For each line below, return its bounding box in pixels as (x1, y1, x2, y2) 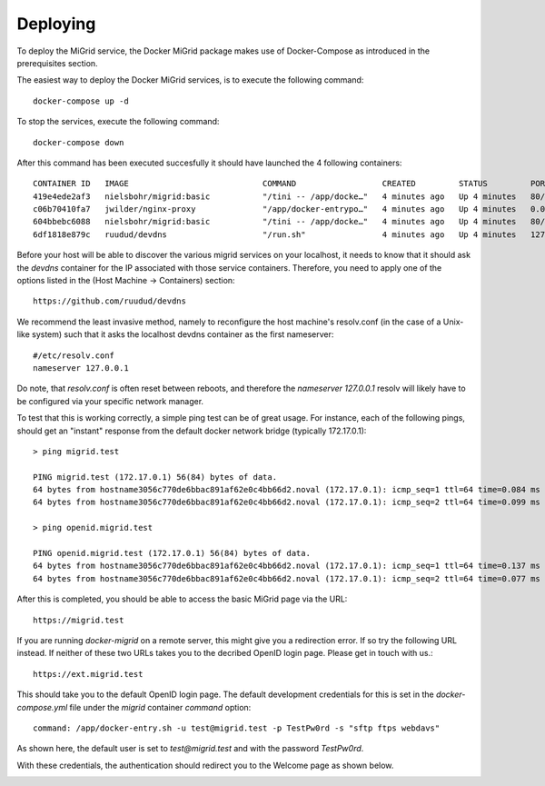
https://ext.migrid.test (33, 669, 144, 679)
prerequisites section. (16, 57, 99, 68)
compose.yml (16, 701, 68, 712)
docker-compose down (33, 137, 124, 147)
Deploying (16, 14, 96, 34)
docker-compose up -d (33, 95, 129, 106)
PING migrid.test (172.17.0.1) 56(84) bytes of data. (33, 472, 277, 482)
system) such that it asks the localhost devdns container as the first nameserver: (32, 329, 334, 340)
